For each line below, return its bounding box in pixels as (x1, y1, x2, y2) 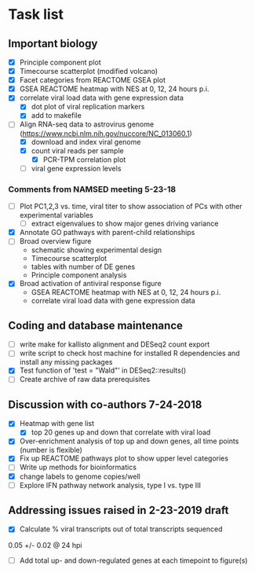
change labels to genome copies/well (19, 472, 141, 481)
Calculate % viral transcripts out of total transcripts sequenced (19, 524, 223, 534)
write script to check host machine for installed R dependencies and (19, 348, 241, 358)
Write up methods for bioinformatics (19, 462, 137, 472)
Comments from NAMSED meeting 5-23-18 (8, 183, 177, 194)
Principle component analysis (31, 270, 127, 280)
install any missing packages (19, 358, 113, 367)
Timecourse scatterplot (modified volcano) (19, 67, 158, 76)
